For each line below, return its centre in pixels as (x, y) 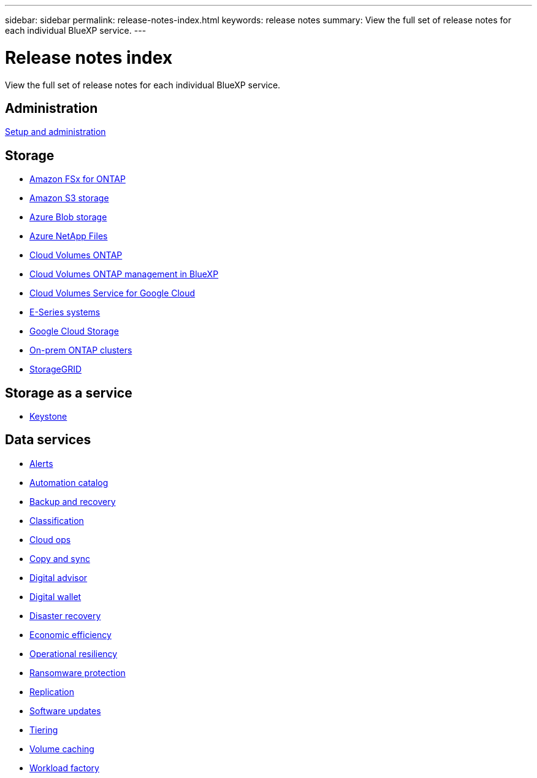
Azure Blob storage (68, 217)
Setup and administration (55, 132)
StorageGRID (56, 369)
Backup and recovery (73, 501)
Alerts (41, 463)
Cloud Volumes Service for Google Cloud (112, 293)
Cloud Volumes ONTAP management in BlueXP (124, 274)
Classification (57, 520)
